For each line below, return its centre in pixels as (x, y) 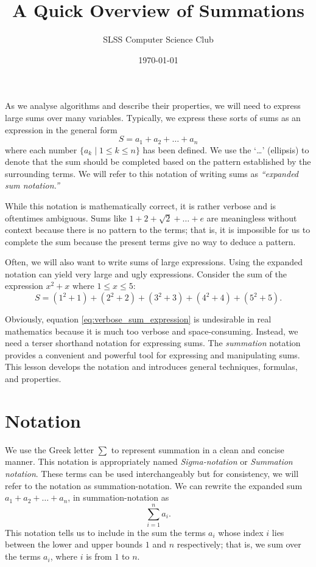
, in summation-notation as (118, 497)
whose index (241, 532)
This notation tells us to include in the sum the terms (105, 532)
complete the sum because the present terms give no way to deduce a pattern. (150, 241)
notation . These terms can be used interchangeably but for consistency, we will (152, 473)
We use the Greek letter (50, 449)
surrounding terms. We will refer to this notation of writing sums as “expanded (152, 173)
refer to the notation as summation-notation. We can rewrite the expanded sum (154, 485)
